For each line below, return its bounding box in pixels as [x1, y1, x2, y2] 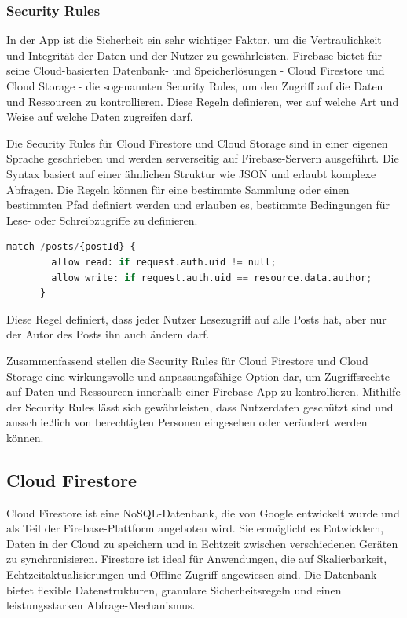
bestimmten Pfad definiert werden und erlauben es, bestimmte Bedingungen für [6, 196, 390, 213]
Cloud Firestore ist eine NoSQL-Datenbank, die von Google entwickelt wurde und [6, 504, 400, 521]
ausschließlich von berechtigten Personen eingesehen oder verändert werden [6, 414, 368, 430]
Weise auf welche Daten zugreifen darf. [6, 108, 193, 125]
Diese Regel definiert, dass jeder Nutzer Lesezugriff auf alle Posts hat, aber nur [6, 310, 387, 327]
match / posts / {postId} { [6, 241, 136, 253]
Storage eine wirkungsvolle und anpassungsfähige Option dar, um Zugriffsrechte [6, 368, 390, 384]
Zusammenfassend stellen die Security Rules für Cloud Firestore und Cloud [6, 352, 368, 368]
